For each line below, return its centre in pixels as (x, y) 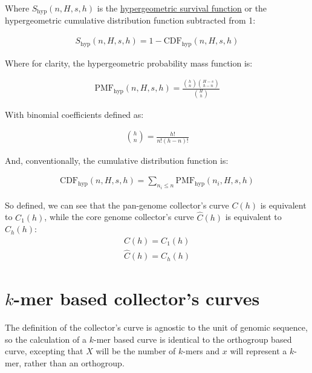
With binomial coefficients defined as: (74, 114)
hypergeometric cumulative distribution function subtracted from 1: (130, 20)
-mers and (201, 351)
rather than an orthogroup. (74, 362)
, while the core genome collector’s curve (119, 217)
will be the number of (136, 351)
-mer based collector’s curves (137, 298)
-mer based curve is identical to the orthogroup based (193, 339)
